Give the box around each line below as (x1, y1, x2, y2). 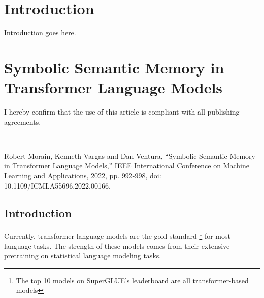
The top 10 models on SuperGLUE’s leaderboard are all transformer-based (16, 275, 249, 285)
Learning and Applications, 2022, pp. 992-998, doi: (4, 170, 161, 180)
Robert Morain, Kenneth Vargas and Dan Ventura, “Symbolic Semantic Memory (4, 150, 255, 161)
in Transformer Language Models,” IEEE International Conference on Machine (4, 160, 249, 171)
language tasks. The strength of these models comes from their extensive (4, 240, 230, 251)
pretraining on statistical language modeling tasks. (4, 250, 161, 261)
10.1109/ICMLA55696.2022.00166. (4, 180, 111, 191)
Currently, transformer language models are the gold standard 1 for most (4, 229, 230, 241)
